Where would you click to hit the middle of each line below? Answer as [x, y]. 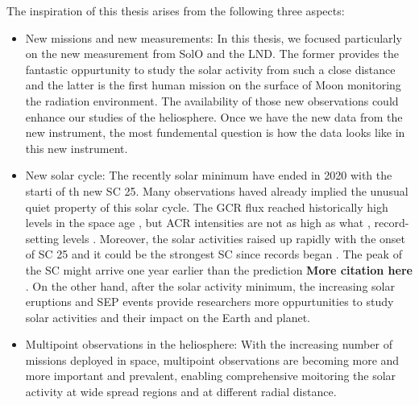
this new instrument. [77, 148]
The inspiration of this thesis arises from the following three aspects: [176, 10]
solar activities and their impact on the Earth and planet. [168, 317]
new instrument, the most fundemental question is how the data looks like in [215, 132]
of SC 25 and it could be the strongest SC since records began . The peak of [214, 254]
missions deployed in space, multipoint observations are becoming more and [212, 360]
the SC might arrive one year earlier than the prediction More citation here [219, 269]
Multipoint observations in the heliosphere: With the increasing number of [209, 344]
